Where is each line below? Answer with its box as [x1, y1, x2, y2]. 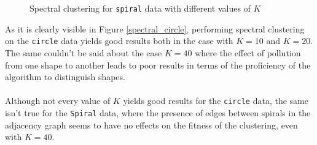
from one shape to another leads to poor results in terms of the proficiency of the [5, 58, 311, 71]
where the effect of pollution [195, 46, 301, 59]
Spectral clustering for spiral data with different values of [29, 2, 251, 14]
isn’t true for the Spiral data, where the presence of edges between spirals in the [5, 106, 311, 119]
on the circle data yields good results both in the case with [5, 34, 233, 47]
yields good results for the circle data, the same [123, 94, 308, 107]
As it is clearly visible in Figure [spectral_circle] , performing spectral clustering [5, 22, 305, 35]
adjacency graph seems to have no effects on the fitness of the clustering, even [5, 118, 298, 131]
